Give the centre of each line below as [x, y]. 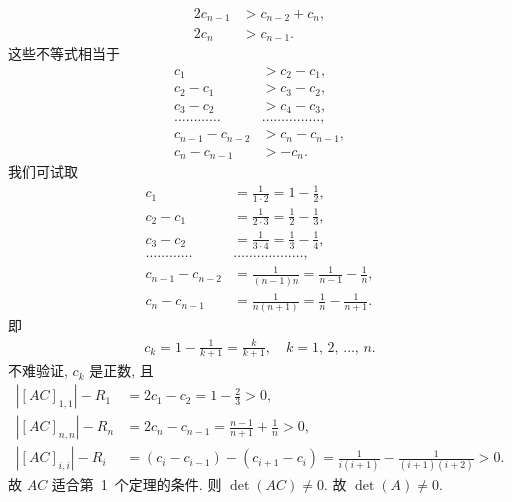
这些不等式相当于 [64, 52]
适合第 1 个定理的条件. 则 [136, 484]
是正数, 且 [121, 370]
